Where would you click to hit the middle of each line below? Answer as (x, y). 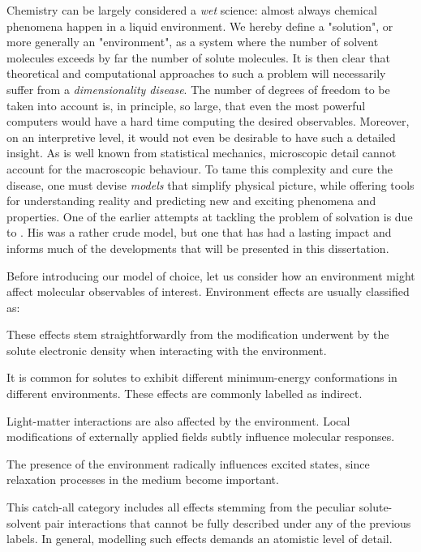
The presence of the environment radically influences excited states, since (188, 463)
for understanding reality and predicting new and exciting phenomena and (191, 201)
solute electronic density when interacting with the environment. (167, 350)
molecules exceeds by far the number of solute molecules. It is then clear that (198, 57)
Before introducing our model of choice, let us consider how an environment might (211, 275)
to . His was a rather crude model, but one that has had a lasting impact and (199, 232)
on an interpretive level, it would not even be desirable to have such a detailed (201, 137)
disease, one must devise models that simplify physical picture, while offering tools (210, 184)
